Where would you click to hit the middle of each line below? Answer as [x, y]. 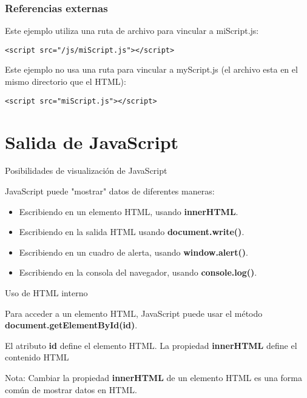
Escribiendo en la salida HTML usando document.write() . [132, 232]
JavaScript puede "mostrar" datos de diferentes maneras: [110, 191]
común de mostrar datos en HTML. [71, 389]
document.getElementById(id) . [71, 325]
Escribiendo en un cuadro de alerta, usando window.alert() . [133, 252]
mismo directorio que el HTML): [66, 81]
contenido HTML [37, 357]
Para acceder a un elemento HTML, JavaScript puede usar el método [134, 313]
